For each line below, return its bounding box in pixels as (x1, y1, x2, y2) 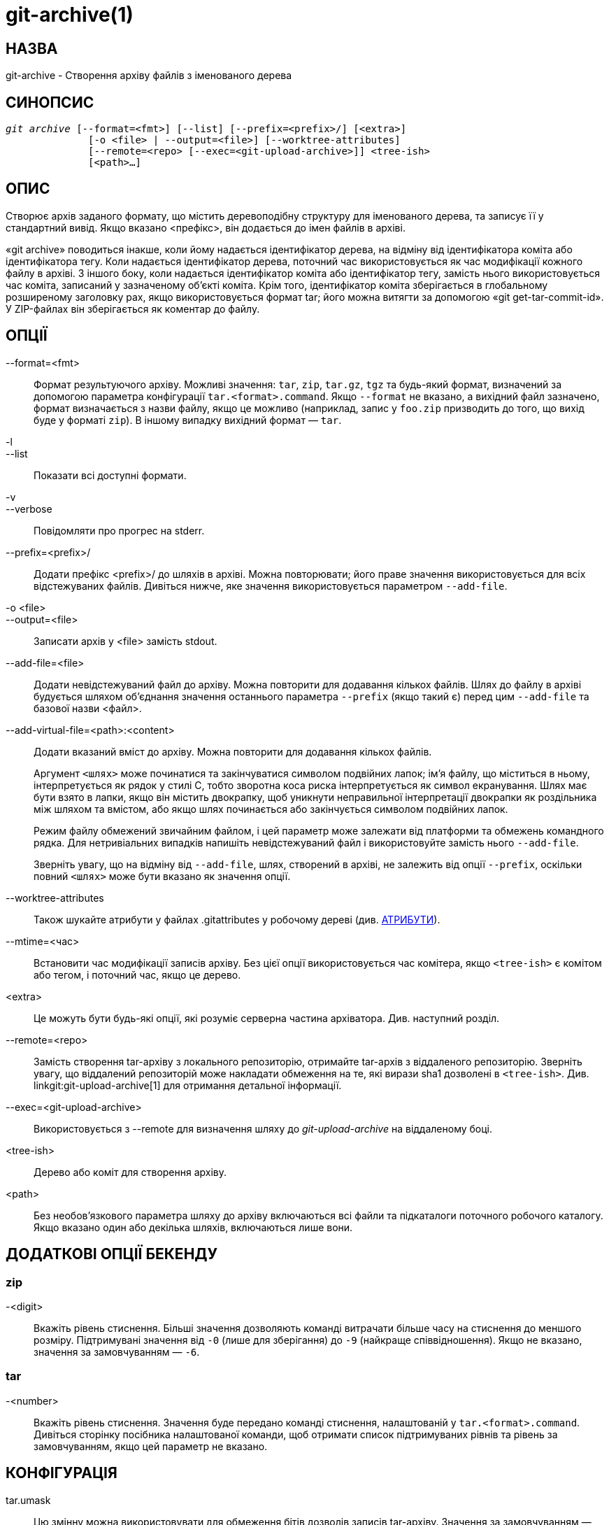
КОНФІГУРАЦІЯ (6, 1464, 117, 1482)
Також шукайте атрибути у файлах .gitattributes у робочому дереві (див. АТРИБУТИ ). (34, 913, 440, 925)
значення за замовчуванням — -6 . (34, 1345, 200, 1358)
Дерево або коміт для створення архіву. (34, 1165, 227, 1178)
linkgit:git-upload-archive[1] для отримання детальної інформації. (34, 1079, 342, 1091)
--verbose (6, 502, 52, 515)
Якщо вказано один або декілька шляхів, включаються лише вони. (34, 1221, 353, 1233)
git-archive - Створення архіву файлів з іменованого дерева (6, 69, 292, 82)
